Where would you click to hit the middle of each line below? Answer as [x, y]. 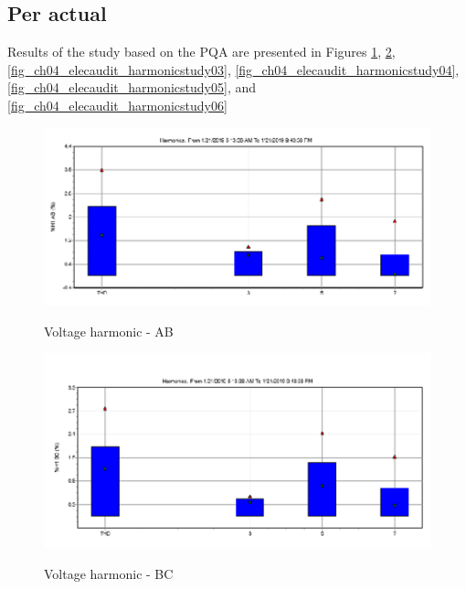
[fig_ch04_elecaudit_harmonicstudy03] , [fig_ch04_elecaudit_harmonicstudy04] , [233, 69]
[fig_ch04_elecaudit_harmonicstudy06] [117, 105]
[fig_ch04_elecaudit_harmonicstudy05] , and [132, 87]
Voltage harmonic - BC [109, 573]
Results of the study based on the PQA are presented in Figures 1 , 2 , [201, 52]
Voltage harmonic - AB [109, 331]
